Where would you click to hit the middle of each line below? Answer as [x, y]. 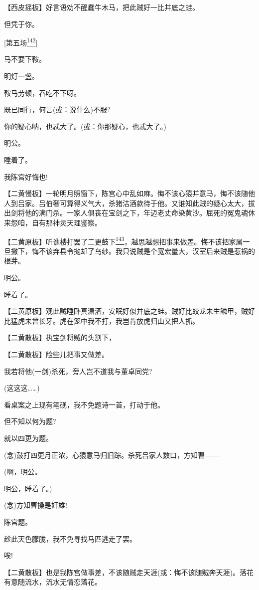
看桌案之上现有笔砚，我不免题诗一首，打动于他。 [84, 404]
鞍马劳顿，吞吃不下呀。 [42, 93]
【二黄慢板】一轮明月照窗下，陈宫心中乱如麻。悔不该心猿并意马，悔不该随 [126, 193]
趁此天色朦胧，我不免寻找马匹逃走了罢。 [70, 538]
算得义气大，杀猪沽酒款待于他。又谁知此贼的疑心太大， [157, 203]
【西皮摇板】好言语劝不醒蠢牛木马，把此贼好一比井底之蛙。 [102, 7]
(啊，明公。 [23, 472]
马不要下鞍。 [25, 59]
